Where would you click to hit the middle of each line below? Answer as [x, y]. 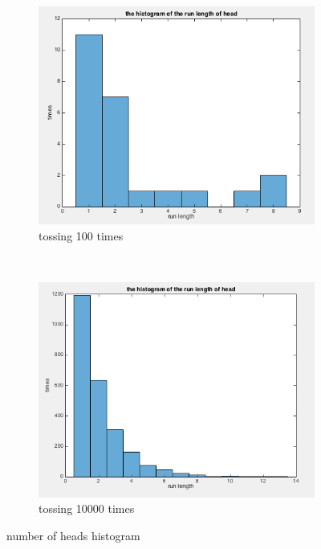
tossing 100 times [81, 235]
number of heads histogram [73, 535]
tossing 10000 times [87, 508]
